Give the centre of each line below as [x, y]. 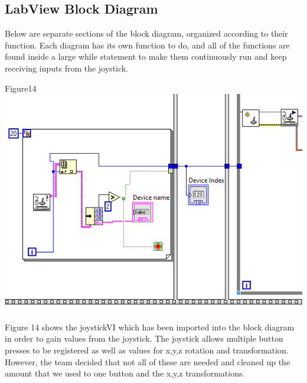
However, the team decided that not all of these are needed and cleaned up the [148, 361]
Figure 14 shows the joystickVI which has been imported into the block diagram [150, 327]
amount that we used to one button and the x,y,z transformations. [125, 373]
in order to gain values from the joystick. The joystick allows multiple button [144, 338]
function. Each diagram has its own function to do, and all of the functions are [147, 45]
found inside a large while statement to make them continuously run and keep [146, 56]
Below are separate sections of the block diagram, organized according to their [146, 33]
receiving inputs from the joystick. [67, 68]
